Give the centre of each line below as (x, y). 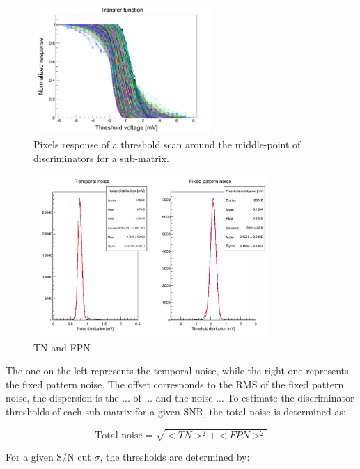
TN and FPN (62, 347)
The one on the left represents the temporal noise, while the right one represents (177, 371)
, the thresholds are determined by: (175, 457)
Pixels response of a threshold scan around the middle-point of (167, 144)
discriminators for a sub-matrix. (101, 158)
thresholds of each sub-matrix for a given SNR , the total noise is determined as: (176, 411)
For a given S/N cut (48, 457)
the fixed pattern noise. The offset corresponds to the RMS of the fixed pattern (175, 384)
